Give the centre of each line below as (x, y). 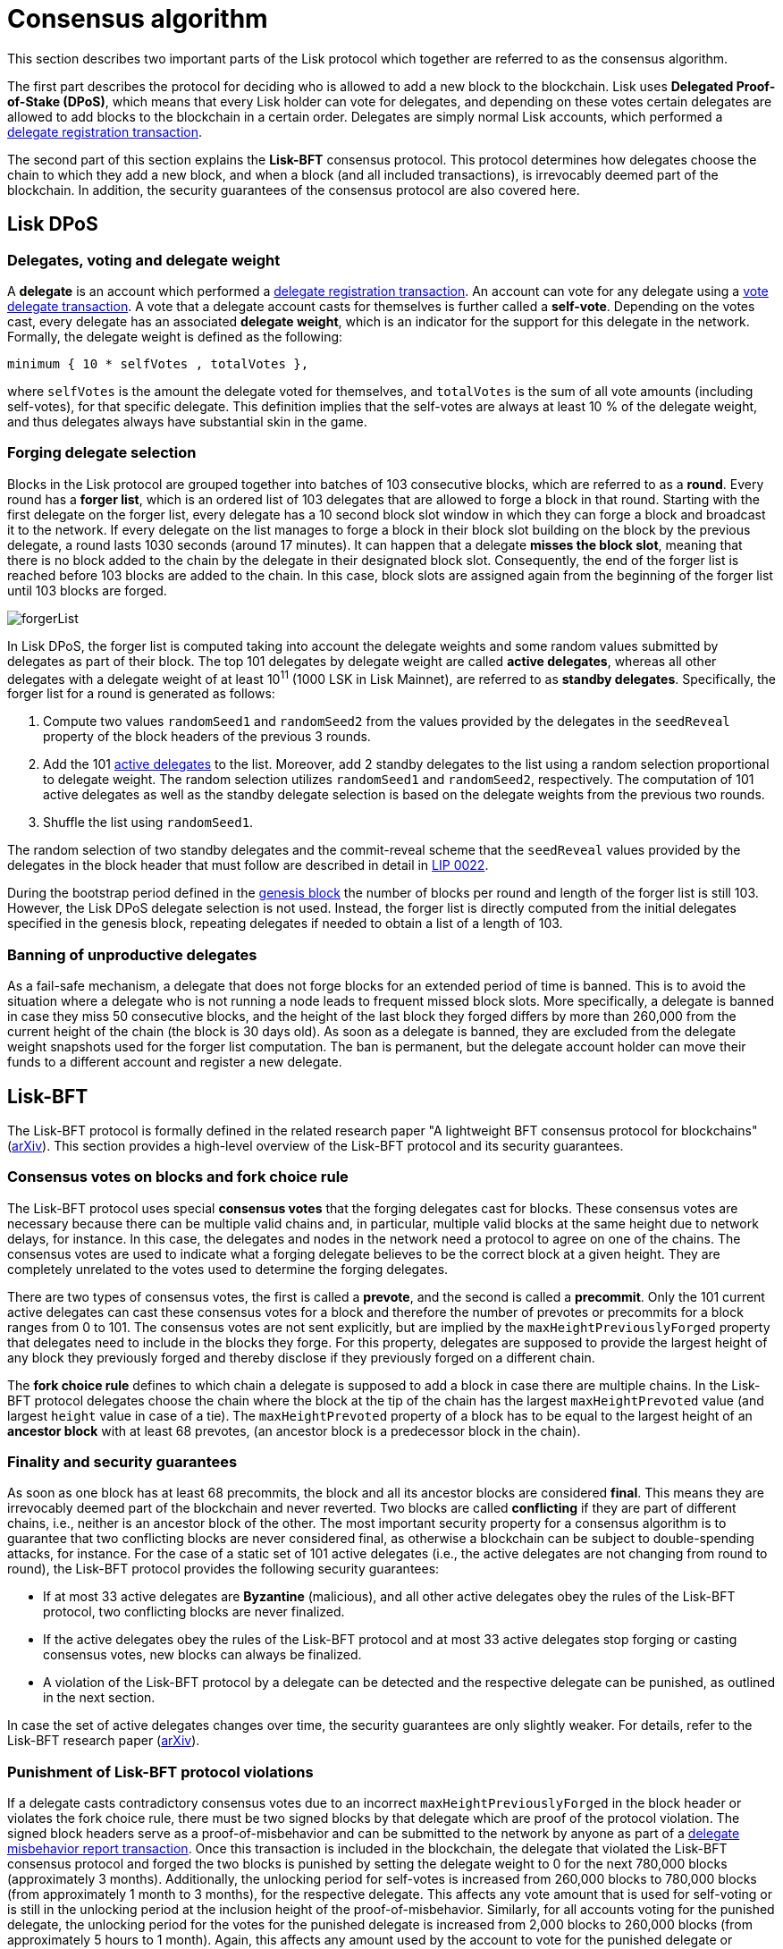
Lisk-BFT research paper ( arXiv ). (104, 1741)
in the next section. (99, 1698)
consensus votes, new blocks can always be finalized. (202, 1655)
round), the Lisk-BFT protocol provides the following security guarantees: (223, 1569)
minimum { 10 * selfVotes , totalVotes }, (158, 363)
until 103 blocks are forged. (87, 590)
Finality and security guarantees (122, 1462)
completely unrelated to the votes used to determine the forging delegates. (228, 1269)
